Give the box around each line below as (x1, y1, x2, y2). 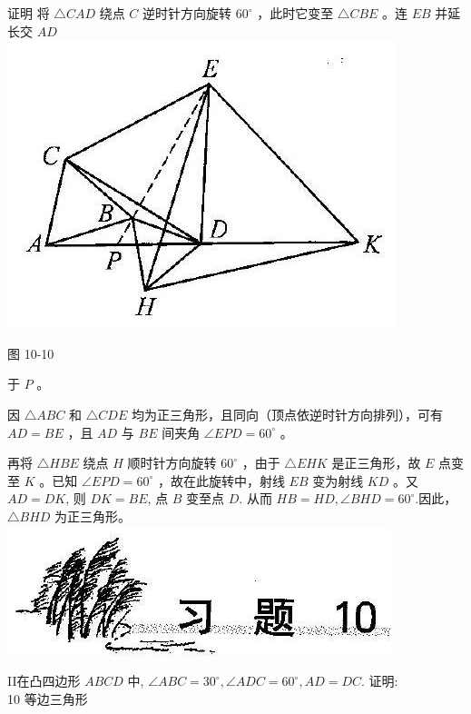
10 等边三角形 (7, 689, 88, 708)
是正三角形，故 (331, 453, 421, 472)
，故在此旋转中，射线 (157, 471, 285, 490)
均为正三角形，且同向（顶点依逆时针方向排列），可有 (131, 404, 443, 423)
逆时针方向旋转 (142, 4, 232, 22)
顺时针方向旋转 (127, 453, 217, 472)
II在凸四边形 (7, 671, 81, 690)
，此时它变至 (257, 4, 334, 22)
